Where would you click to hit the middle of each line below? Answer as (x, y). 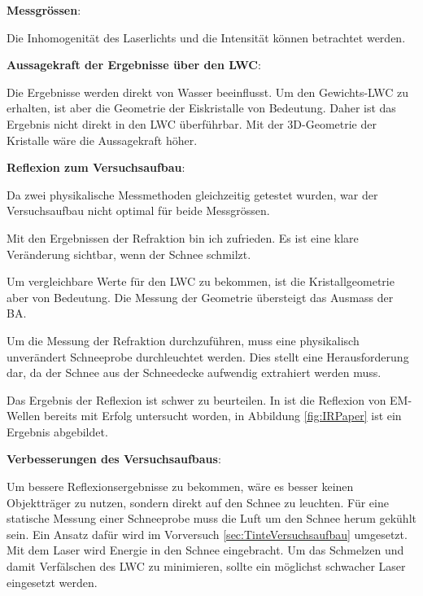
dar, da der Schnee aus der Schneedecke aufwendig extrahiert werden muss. (194, 372)
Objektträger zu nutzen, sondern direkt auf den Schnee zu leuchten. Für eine (198, 502)
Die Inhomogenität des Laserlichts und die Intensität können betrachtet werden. (206, 37)
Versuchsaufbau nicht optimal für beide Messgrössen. (138, 210)
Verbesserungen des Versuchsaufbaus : (114, 459)
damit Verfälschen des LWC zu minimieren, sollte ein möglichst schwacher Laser (206, 566)
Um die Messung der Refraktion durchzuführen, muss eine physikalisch (183, 340)
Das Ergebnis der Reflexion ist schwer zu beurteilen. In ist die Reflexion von (196, 399)
